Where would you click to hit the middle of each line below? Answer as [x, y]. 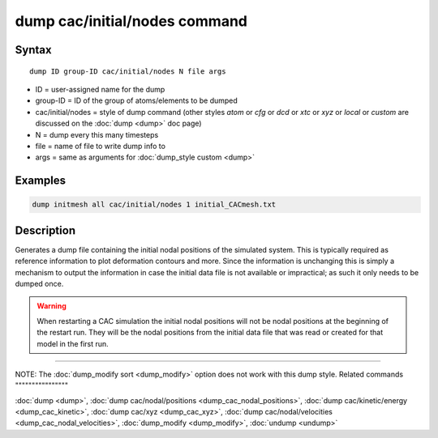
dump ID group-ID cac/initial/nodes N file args [128, 71]
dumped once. [39, 283]
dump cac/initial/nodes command [131, 21]
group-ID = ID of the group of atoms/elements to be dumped [137, 100]
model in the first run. [73, 343]
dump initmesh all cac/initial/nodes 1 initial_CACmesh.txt [154, 205]
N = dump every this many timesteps [97, 134]
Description [45, 230]
